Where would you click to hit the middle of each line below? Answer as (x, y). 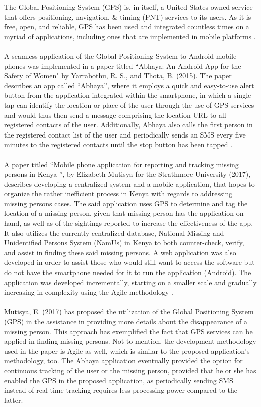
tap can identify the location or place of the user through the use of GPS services (129, 105)
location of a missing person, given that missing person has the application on (124, 213)
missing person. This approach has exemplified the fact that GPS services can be (128, 331)
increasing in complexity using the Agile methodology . (89, 292)
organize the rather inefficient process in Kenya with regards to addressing (118, 193)
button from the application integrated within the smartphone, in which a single (128, 95)
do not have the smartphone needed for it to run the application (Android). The (128, 272)
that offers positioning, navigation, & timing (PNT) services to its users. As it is (128, 16)
